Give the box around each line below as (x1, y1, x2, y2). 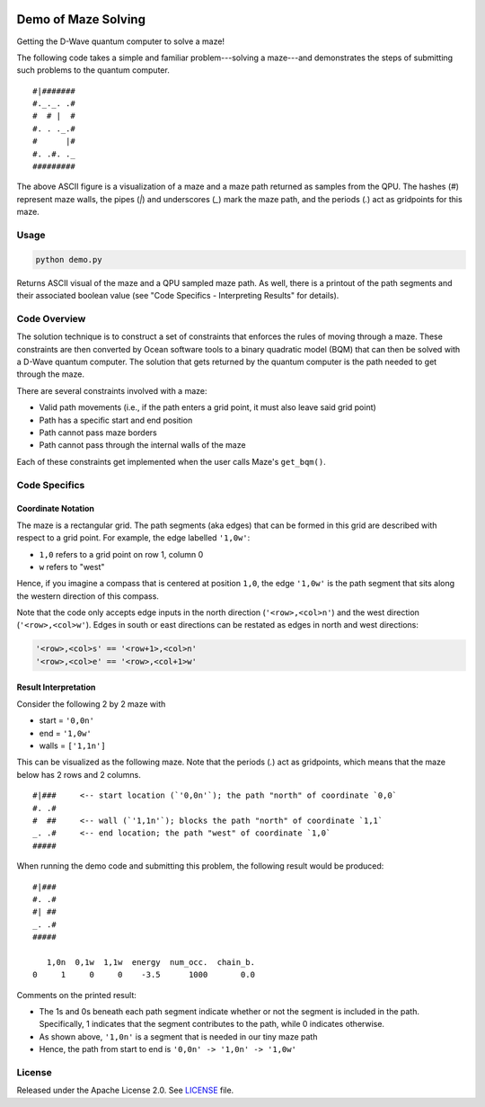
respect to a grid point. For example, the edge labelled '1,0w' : (16, 532, 251, 543)
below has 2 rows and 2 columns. (16, 769, 141, 780)
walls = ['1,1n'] (39, 740, 107, 751)
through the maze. (16, 369, 85, 379)
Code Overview (16, 312, 86, 325)
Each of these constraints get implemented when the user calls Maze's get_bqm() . (16, 456, 327, 467)
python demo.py (35, 254, 102, 264)
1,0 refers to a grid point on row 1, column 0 (39, 549, 204, 559)
